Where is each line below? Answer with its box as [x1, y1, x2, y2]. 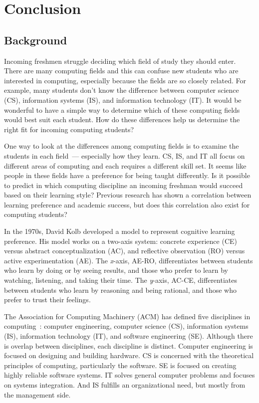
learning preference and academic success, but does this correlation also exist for [4, 199, 250, 209]
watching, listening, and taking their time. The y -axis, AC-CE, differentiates [4, 275, 237, 285]
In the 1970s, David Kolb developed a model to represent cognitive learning [4, 226, 235, 236]
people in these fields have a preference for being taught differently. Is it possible [4, 170, 250, 181]
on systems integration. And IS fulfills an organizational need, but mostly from [4, 379, 246, 390]
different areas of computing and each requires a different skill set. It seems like [4, 160, 247, 171]
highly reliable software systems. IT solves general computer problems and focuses [4, 370, 255, 380]
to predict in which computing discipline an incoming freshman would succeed [4, 180, 243, 190]
